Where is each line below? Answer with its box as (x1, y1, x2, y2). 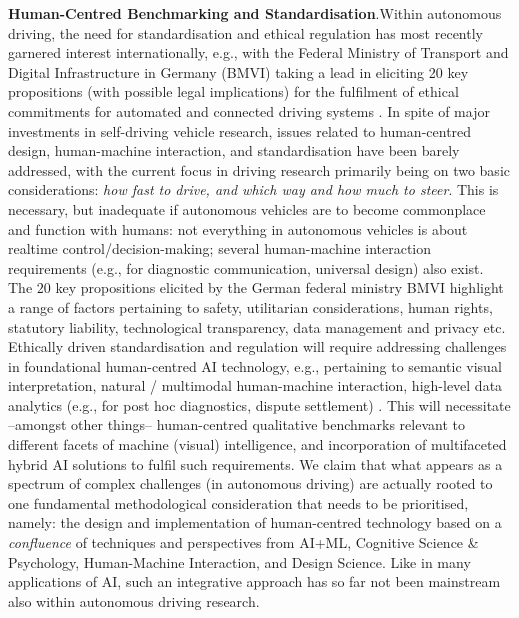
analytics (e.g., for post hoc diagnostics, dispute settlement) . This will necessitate (8, 394, 511, 415)
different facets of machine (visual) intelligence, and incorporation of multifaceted (8, 434, 507, 455)
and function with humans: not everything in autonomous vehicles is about (8, 218, 468, 239)
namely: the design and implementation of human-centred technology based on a (8, 512, 502, 533)
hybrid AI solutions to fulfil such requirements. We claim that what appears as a (8, 453, 503, 474)
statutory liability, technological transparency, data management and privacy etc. (8, 316, 506, 337)
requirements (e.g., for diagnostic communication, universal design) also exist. (8, 257, 484, 278)
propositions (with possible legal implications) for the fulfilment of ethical (8, 81, 459, 102)
